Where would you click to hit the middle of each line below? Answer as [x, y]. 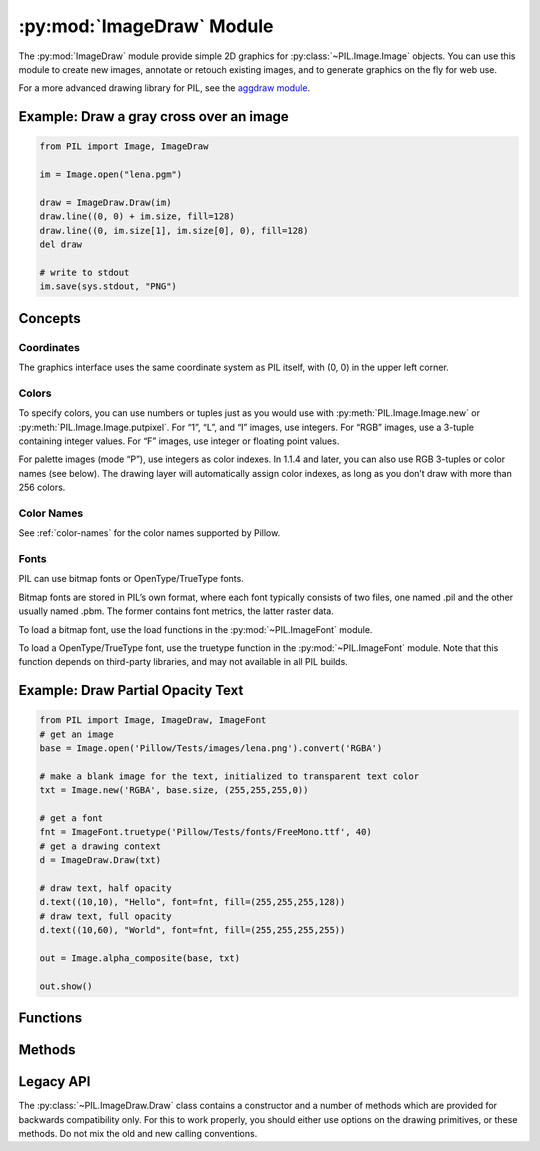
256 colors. [42, 487]
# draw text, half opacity [105, 888]
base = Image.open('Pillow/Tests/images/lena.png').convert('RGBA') [211, 748]
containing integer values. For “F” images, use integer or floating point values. [179, 441]
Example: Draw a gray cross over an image [153, 116]
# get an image [76, 734]
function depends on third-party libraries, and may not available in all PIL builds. [183, 662]
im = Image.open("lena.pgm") [111, 174]
